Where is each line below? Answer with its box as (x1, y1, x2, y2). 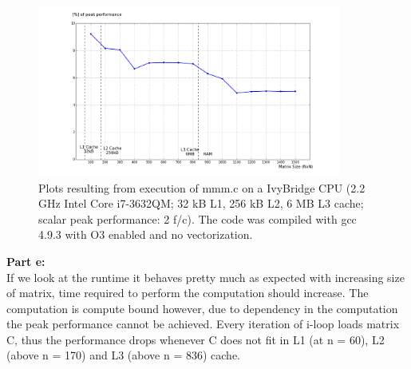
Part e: (6, 252, 45, 269)
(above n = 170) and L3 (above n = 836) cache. (6, 347, 241, 363)
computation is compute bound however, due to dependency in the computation (6, 300, 398, 316)
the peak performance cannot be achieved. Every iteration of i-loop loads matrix (6, 315, 400, 332)
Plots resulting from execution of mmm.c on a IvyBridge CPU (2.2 (38, 179, 366, 196)
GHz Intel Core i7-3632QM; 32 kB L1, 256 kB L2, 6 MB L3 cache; (38, 195, 364, 212)
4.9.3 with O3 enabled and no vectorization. (38, 226, 253, 243)
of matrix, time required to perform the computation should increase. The (6, 284, 369, 301)
